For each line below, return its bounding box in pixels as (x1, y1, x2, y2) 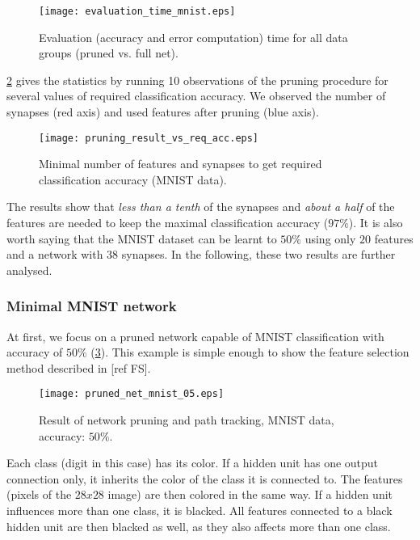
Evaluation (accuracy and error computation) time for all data (39, 28, 348, 45)
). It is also (348, 214, 403, 231)
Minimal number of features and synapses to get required (39, 155, 322, 172)
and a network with (6, 246, 103, 263)
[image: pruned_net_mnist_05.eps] (39, 388, 225, 400)
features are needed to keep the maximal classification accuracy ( (6, 214, 329, 231)
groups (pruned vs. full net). (39, 44, 178, 61)
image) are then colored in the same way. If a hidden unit (107, 486, 393, 503)
